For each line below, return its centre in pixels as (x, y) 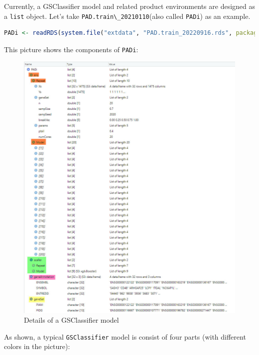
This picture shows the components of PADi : (71, 49)
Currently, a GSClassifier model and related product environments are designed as (129, 6)
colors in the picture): (37, 346)
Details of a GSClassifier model (71, 320)
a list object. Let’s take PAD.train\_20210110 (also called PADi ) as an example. (127, 16)
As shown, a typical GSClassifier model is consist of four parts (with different (125, 336)
